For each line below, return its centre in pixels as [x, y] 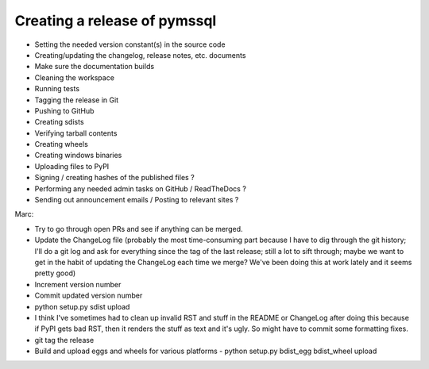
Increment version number [78, 284]
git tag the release [64, 340]
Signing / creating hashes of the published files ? [114, 178]
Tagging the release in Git [77, 100]
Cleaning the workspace [75, 77]
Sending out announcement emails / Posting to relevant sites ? [137, 200]
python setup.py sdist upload [82, 306]
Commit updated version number [89, 296]
